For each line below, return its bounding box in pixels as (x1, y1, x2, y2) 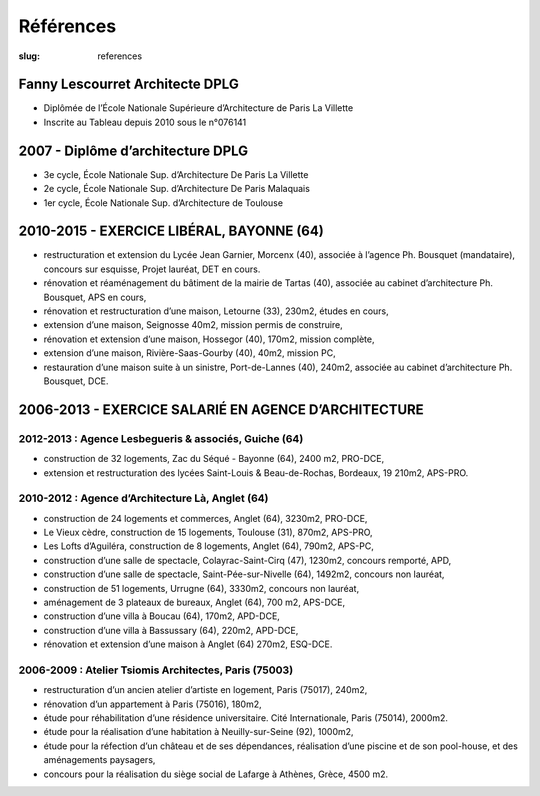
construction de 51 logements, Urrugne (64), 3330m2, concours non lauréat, (43, 582, 360, 594)
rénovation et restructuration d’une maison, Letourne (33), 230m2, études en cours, (43, 305, 389, 317)
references (97, 50, 143, 62)
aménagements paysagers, (43, 754, 156, 766)
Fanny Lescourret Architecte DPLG (18, 76, 239, 93)
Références (18, 15, 117, 37)
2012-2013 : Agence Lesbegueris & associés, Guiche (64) (18, 431, 304, 445)
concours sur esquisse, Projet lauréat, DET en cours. (43, 263, 261, 275)
